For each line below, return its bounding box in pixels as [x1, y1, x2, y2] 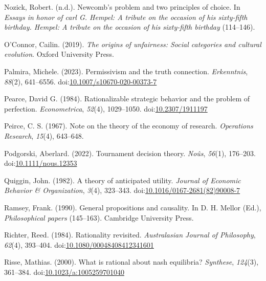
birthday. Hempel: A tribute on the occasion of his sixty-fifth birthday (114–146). [4, 21, 255, 32]
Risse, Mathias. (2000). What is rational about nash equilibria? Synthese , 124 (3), [4, 256, 259, 267]
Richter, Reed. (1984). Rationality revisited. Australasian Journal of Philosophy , [4, 229, 256, 240]
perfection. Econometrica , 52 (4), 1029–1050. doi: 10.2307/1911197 [4, 103, 208, 114]
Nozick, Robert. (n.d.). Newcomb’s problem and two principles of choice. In [4, 2, 240, 12]
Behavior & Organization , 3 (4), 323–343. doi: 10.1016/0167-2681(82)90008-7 [4, 185, 240, 196]
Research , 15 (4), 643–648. [4, 130, 84, 141]
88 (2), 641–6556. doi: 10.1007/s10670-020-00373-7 [4, 76, 157, 87]
